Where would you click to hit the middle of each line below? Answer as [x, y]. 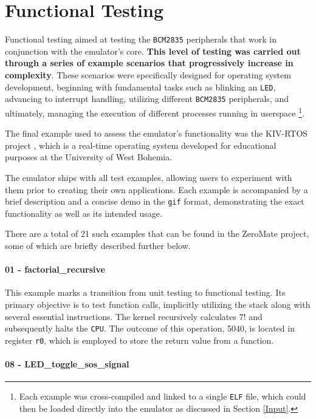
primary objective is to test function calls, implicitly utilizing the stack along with [158, 304]
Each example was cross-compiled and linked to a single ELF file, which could [163, 396]
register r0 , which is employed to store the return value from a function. [139, 340]
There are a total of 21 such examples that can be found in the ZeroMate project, [157, 233]
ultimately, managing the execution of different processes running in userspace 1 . [155, 112]
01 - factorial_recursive [55, 269]
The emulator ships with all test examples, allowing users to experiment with [149, 177]
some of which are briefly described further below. [98, 245]
